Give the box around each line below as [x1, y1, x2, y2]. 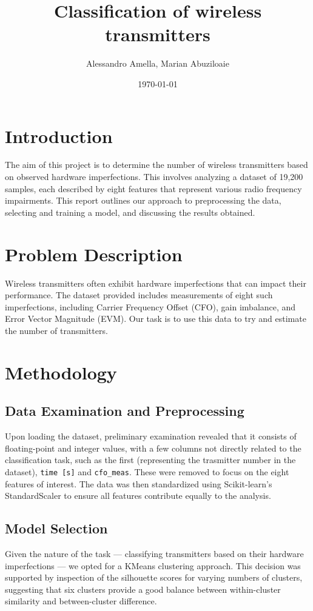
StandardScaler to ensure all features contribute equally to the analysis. [5, 489, 271, 502]
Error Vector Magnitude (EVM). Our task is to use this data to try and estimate [5, 312, 306, 325]
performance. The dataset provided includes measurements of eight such [5, 289, 273, 301]
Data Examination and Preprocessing [5, 401, 244, 420]
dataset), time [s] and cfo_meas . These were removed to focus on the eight [5, 465, 289, 478]
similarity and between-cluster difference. [5, 595, 157, 607]
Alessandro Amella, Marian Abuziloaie [86, 57, 229, 70]
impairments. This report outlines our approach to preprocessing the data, [5, 194, 281, 207]
